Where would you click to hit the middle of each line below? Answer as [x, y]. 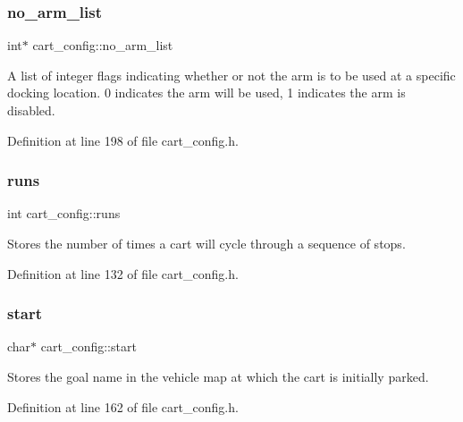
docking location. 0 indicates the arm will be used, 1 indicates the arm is [206, 93]
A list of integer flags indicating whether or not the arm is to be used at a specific [231, 75]
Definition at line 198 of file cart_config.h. [123, 140]
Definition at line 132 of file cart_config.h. [123, 273]
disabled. [31, 110]
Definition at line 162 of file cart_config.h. [123, 406]
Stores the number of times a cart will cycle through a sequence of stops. [206, 243]
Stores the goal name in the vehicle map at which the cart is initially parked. [218, 376]
